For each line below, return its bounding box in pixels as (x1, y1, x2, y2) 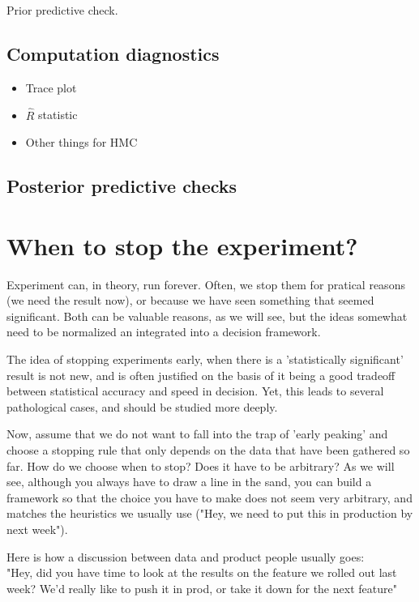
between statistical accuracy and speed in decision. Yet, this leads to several (6, 382, 384, 399)
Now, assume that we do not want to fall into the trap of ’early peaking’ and (6, 425, 388, 442)
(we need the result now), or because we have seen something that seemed (6, 292, 374, 309)
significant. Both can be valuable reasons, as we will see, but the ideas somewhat (6, 307, 408, 324)
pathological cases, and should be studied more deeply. (6, 398, 278, 415)
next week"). (6, 521, 68, 538)
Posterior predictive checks (6, 173, 237, 199)
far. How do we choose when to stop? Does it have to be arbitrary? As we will (6, 457, 395, 474)
